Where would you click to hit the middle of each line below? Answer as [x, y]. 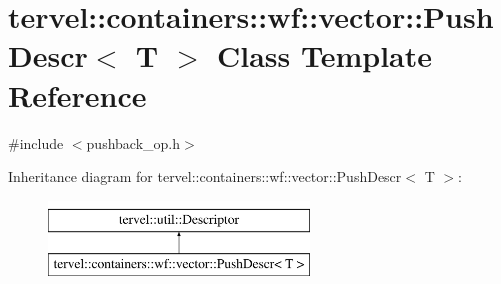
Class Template [324, 55]
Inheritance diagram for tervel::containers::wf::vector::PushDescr [205, 176]
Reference [77, 94]
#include [36, 142]
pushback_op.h [133, 142]
